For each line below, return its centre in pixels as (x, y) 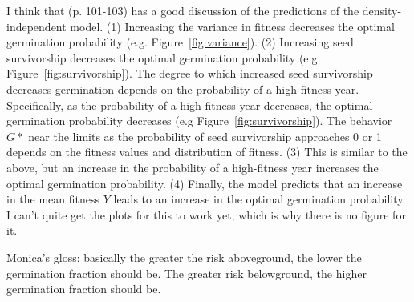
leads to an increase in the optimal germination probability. (260, 199)
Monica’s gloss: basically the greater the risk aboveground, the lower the (184, 257)
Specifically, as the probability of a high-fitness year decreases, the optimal (190, 105)
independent (37, 26)
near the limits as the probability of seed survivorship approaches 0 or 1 (205, 136)
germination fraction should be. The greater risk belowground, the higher (187, 273)
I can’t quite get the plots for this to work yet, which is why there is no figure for (206, 214)
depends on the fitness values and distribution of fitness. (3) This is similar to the (207, 152)
